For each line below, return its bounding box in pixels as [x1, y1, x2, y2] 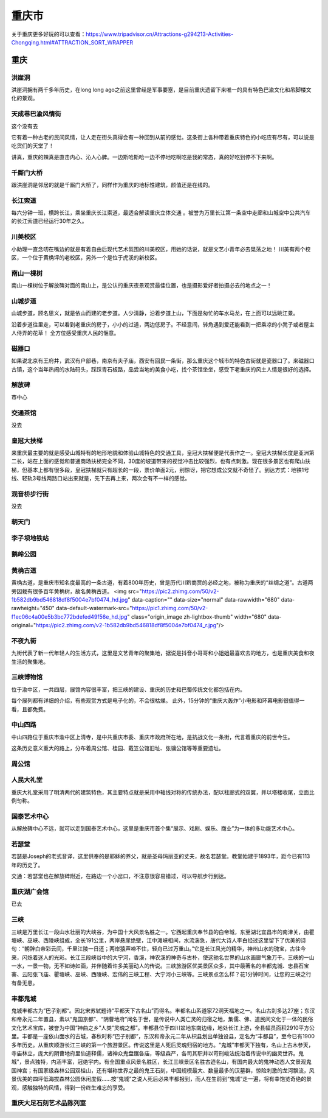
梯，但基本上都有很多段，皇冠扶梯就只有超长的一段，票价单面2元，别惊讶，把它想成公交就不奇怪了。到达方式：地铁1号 [11, 466, 310, 473]
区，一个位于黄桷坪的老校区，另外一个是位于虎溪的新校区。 [11, 254, 160, 261]
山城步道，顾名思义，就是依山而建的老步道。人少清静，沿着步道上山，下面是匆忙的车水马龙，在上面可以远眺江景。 [11, 309, 299, 317]
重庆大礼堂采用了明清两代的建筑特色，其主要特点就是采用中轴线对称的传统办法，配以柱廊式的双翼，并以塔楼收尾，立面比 [11, 789, 315, 796]
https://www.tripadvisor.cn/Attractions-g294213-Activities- [86, 30, 234, 38]
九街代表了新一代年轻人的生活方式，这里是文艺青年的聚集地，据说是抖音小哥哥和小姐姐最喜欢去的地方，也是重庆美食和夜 [11, 649, 315, 657]
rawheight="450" [11, 605, 55, 612]
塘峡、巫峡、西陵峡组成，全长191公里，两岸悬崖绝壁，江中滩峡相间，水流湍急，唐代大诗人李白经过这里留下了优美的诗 [11, 937, 307, 944]
